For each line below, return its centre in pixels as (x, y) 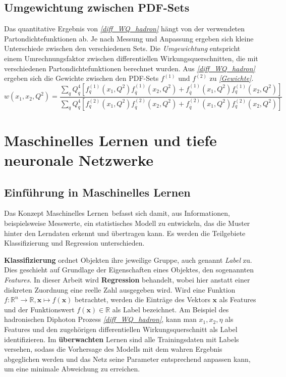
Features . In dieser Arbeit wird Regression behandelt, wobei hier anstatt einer (127, 279)
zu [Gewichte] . (232, 78)
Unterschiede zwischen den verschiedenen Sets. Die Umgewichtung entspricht (122, 48)
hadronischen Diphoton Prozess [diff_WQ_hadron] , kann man (100, 319)
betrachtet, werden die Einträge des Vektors (142, 299)
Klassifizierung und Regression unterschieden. (74, 243)
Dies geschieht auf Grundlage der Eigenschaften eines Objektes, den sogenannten (129, 270)
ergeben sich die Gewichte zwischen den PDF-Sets (81, 78)
